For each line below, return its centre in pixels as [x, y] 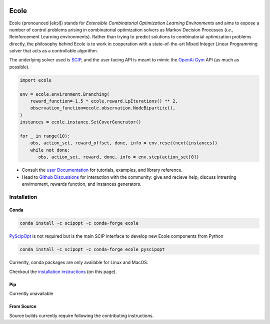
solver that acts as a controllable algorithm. [54, 51]
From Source [23, 307]
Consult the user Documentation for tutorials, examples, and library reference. [102, 170]
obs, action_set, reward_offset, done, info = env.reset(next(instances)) [124, 143]
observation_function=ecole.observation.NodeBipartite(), [103, 108]
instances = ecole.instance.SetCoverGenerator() [80, 122]
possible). [19, 67]
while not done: [50, 150]
